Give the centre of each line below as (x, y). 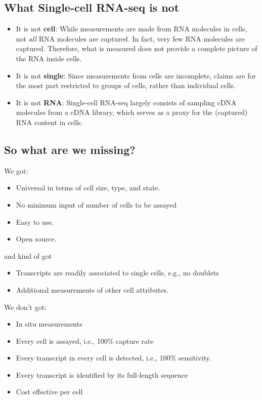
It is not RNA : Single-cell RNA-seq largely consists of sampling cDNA (126, 102)
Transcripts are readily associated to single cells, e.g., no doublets (117, 273)
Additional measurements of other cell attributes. (92, 289)
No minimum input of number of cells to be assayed (96, 204)
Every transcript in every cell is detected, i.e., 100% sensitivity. (114, 358)
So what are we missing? (70, 149)
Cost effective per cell (49, 392)
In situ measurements (49, 324)
